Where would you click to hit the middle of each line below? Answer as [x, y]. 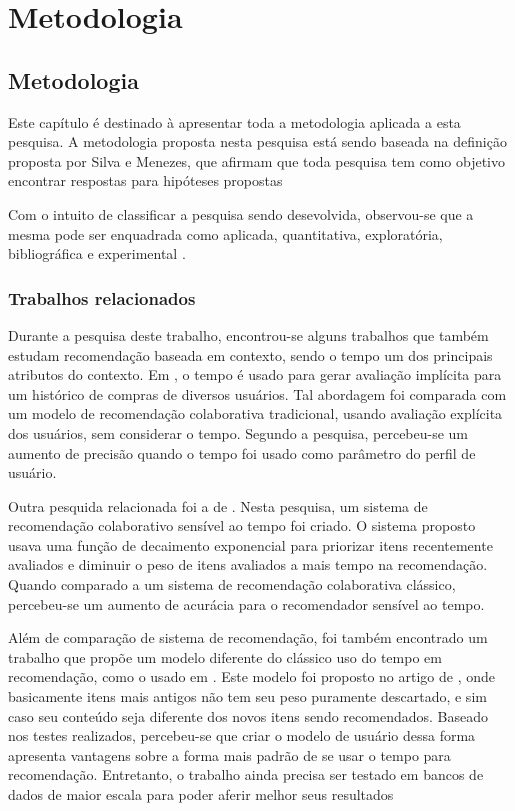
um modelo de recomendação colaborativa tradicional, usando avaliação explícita [255, 413]
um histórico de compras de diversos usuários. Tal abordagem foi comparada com [257, 393]
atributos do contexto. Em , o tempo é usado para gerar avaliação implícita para [255, 374]
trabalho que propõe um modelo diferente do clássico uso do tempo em [225, 656]
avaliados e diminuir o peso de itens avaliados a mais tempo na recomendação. [248, 564]
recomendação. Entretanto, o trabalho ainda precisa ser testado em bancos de [246, 774]
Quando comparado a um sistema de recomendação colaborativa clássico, [232, 584]
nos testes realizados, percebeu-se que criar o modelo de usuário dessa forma [242, 735]
